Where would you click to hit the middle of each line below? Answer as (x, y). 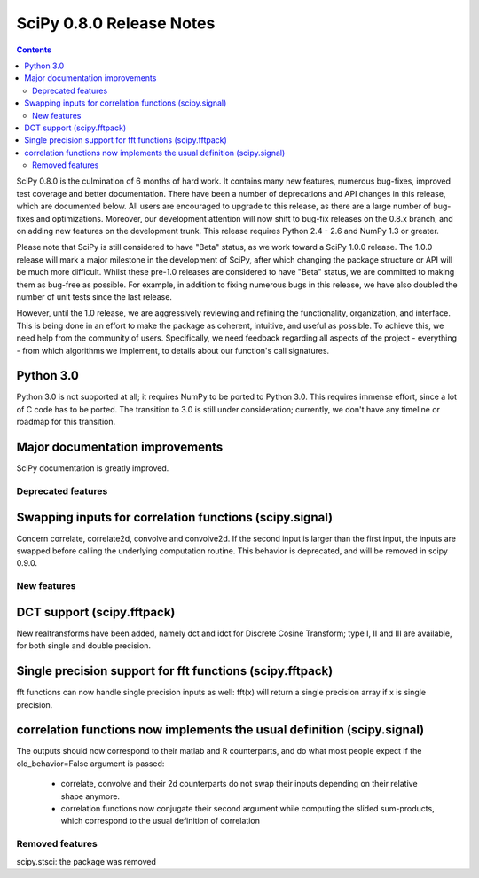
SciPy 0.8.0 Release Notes (116, 23)
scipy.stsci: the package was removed (86, 861)
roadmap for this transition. (66, 422)
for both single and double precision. (83, 646)
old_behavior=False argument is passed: (90, 764)
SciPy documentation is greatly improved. (93, 468)
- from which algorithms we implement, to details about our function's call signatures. (173, 350)
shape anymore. (90, 796)
